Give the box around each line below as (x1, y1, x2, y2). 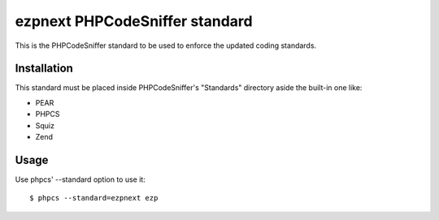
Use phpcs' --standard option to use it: (15, 175, 146, 184)
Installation (15, 62, 73, 75)
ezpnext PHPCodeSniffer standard (15, 12, 253, 30)
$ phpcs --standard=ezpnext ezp (29, 193, 159, 203)
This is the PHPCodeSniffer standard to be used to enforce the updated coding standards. (15, 41, 317, 50)
